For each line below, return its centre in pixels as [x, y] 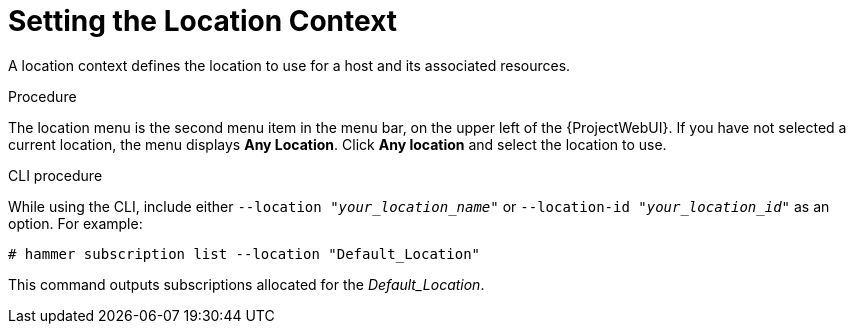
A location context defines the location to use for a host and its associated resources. [289, 65]
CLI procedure [55, 175]
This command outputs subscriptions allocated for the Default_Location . [246, 284]
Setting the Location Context [203, 21]
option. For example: [75, 223]
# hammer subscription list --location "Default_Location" [244, 253]
